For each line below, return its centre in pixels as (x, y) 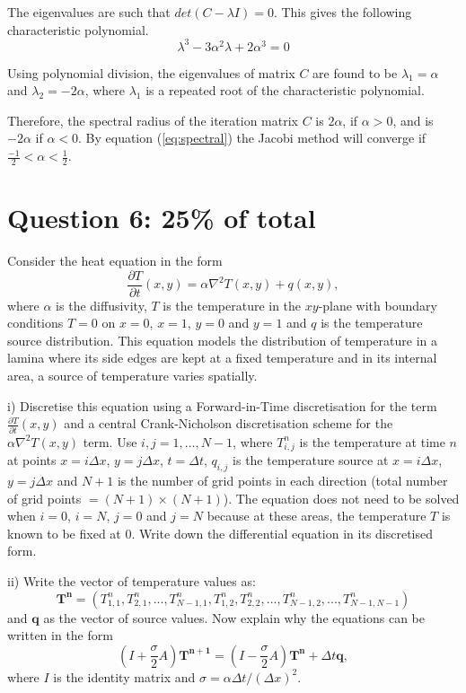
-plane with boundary (378, 305)
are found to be (355, 72)
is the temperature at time (372, 441)
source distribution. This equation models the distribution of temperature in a (222, 340)
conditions (35, 323)
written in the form (60, 635)
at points (32, 460)
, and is (413, 120)
